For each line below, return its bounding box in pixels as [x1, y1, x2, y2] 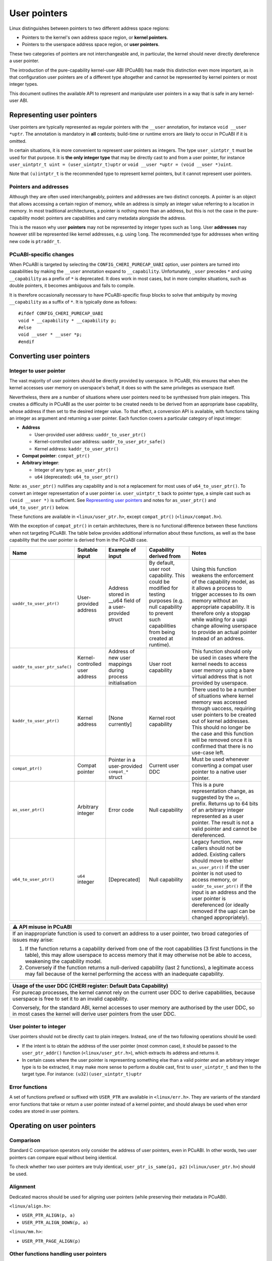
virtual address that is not [191, 673, 252, 680]
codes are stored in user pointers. [9, 1108, 80, 1114]
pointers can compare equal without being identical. [9, 1154, 118, 1160]
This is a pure [191, 781, 224, 788]
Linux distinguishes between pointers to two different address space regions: [9, 25, 170, 31]
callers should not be [191, 844, 242, 851]
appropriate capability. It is [191, 603, 255, 610]
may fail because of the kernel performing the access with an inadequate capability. [25, 970, 224, 977]
